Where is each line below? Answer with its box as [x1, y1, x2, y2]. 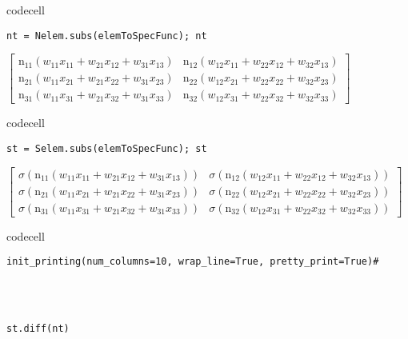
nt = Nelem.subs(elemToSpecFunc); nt [6, 30, 207, 42]
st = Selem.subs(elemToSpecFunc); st [6, 142, 207, 154]
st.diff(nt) [6, 322, 70, 334]
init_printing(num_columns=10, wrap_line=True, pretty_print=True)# [6, 256, 379, 268]
